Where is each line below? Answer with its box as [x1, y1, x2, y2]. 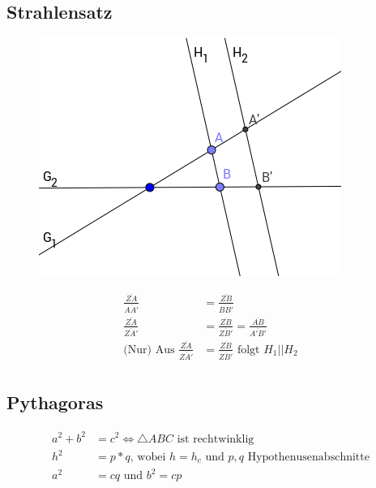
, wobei [130, 451, 166, 464]
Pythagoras [6, 390, 104, 415]
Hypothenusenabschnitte [247, 451, 370, 464]
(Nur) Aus [123, 343, 175, 356]
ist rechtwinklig [177, 433, 254, 445]
